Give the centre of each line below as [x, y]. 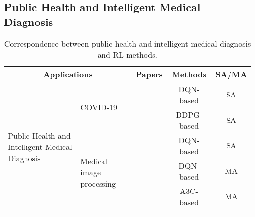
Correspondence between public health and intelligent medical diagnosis [127, 43]
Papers [149, 74]
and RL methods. [127, 54]
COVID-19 [99, 107]
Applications [68, 74]
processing [98, 184]
